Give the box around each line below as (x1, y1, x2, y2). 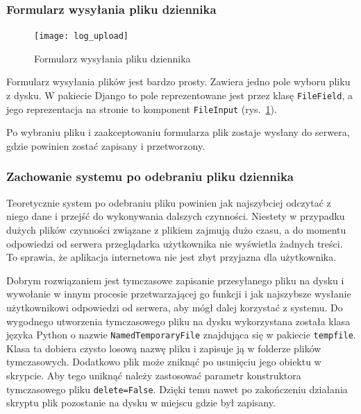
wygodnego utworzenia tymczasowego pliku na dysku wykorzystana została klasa (6, 313, 351, 328)
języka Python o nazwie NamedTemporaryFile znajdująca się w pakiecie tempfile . (6, 327, 356, 342)
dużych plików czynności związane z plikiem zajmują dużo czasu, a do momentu (6, 222, 346, 236)
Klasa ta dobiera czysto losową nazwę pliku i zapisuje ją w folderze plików (6, 340, 321, 355)
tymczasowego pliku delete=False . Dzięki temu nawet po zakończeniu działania (6, 381, 348, 396)
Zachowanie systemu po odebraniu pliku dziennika (6, 168, 294, 185)
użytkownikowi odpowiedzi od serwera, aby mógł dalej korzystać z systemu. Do (6, 300, 343, 314)
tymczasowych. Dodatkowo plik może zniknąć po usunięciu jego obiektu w (6, 354, 321, 369)
